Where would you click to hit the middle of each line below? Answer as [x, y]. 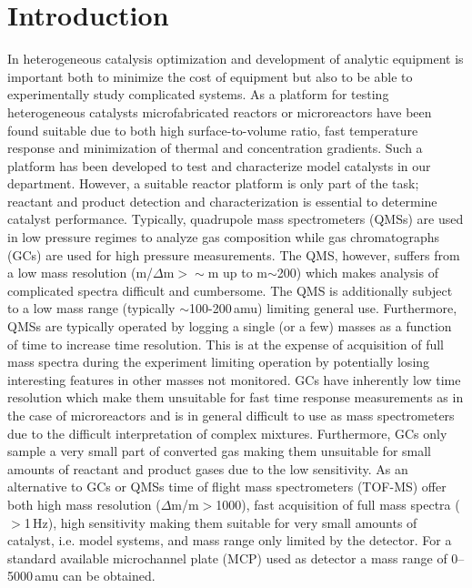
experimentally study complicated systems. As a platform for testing [198, 94]
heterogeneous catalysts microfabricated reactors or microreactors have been [220, 112]
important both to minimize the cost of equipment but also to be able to [210, 76]
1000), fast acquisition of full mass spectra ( [338, 504]
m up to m [237, 273]
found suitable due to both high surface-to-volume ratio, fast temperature [213, 130]
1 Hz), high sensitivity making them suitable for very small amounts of [221, 522]
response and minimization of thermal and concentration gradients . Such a [215, 148]
